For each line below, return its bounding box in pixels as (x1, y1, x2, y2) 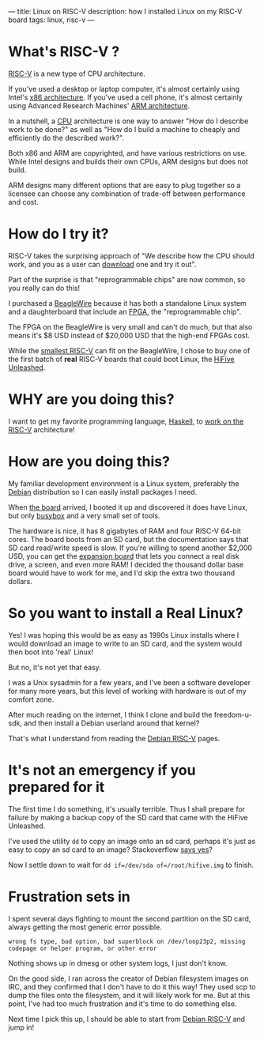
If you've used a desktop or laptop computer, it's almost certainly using (8, 84, 239, 93)
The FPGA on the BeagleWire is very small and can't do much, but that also (8, 322, 253, 331)
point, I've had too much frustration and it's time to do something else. (8, 999, 237, 1008)
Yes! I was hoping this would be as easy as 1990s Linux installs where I (8, 630, 239, 639)
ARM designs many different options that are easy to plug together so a (8, 180, 241, 190)
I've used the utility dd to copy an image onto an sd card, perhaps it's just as (8, 836, 256, 846)
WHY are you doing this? (8, 390, 175, 409)
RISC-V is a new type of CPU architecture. (8, 69, 146, 78)
